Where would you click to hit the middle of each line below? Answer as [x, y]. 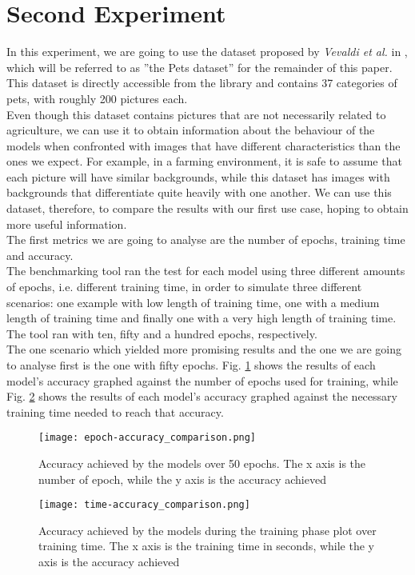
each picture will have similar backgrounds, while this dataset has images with [198, 176]
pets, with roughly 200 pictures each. [97, 98]
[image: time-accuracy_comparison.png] [144, 505]
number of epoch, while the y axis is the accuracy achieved [182, 479]
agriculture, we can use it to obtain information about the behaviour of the [191, 130]
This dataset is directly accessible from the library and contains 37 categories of [202, 83]
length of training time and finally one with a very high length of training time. [202, 318]
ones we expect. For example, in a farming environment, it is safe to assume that [204, 161]
